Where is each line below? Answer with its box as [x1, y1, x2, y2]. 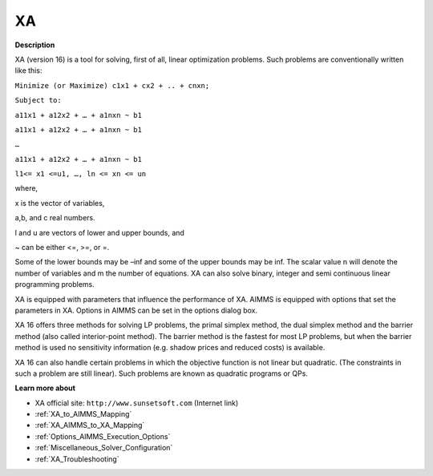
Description [14, 40, 55, 50]
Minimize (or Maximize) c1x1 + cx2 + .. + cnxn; [14, 81, 210, 90]
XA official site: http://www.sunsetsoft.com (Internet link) [34, 397, 239, 408]
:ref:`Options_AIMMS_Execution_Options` [34, 431, 171, 441]
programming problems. [14, 280, 95, 289]
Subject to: [14, 96, 62, 105]
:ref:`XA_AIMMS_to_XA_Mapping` [34, 421, 145, 430]
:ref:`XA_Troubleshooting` [34, 454, 119, 464]
